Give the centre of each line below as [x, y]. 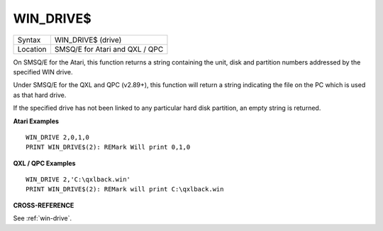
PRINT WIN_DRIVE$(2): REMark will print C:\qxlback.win [125, 189]
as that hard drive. [40, 95]
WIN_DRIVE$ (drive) [88, 40]
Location [32, 49]
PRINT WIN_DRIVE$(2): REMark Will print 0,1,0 [108, 147]
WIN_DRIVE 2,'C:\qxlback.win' [78, 180]
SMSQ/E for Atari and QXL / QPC [109, 49]
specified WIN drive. [43, 72]
